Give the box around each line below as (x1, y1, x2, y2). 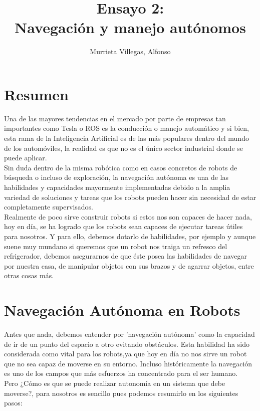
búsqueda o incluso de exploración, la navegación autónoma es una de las (4, 172, 228, 182)
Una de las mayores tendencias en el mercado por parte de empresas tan (4, 113, 226, 123)
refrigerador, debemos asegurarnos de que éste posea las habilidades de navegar (4, 251, 247, 261)
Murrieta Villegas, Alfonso (90, 46, 171, 57)
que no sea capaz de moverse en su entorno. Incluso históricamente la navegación (4, 358, 252, 368)
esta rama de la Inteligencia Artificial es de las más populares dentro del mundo (4, 133, 249, 143)
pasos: (4, 397, 23, 408)
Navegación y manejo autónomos (15, 17, 246, 38)
